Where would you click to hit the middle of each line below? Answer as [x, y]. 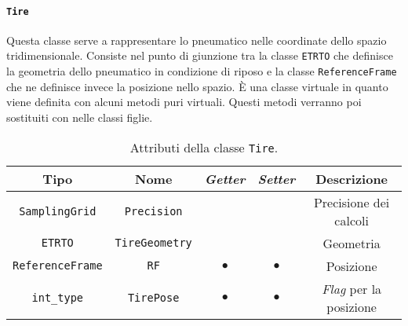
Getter [225, 178]
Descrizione [352, 178]
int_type [58, 297]
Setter [277, 178]
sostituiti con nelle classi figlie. [80, 117]
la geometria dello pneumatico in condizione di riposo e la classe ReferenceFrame [202, 71]
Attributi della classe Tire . [204, 147]
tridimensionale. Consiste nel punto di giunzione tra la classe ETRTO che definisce [200, 55]
